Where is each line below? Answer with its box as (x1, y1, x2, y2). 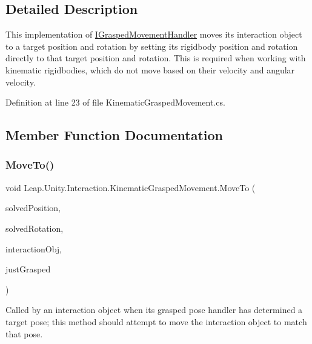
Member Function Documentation (5, 126, 224, 144)
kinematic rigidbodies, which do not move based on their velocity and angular (5, 63, 295, 76)
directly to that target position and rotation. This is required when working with (5, 52, 306, 64)
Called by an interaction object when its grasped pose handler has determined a (5, 303, 303, 316)
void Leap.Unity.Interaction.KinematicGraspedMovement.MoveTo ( (5, 181, 256, 194)
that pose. (5, 327, 43, 340)
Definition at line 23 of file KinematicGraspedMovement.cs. (5, 96, 225, 109)
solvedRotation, (5, 221, 64, 234)
